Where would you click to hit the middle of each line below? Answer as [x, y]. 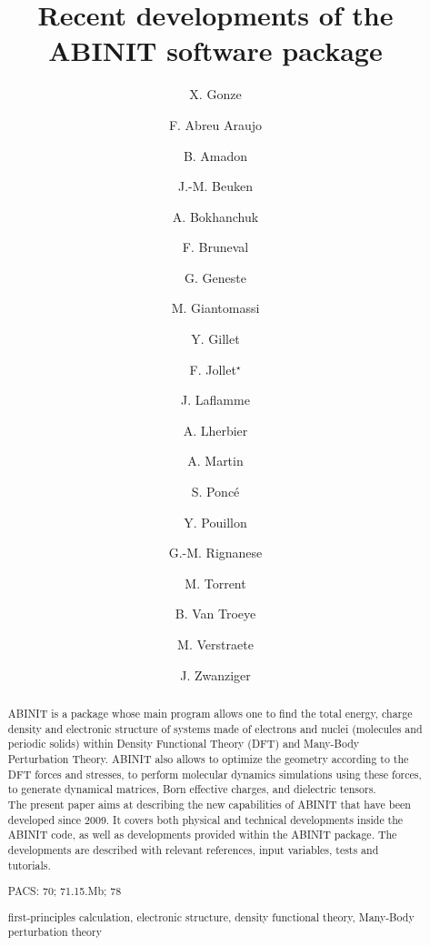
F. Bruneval [215, 247]
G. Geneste [215, 277]
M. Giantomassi [215, 308]
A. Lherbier [215, 430]
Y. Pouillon [215, 522]
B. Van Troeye [215, 614]
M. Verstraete [215, 644]
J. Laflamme [215, 400]
